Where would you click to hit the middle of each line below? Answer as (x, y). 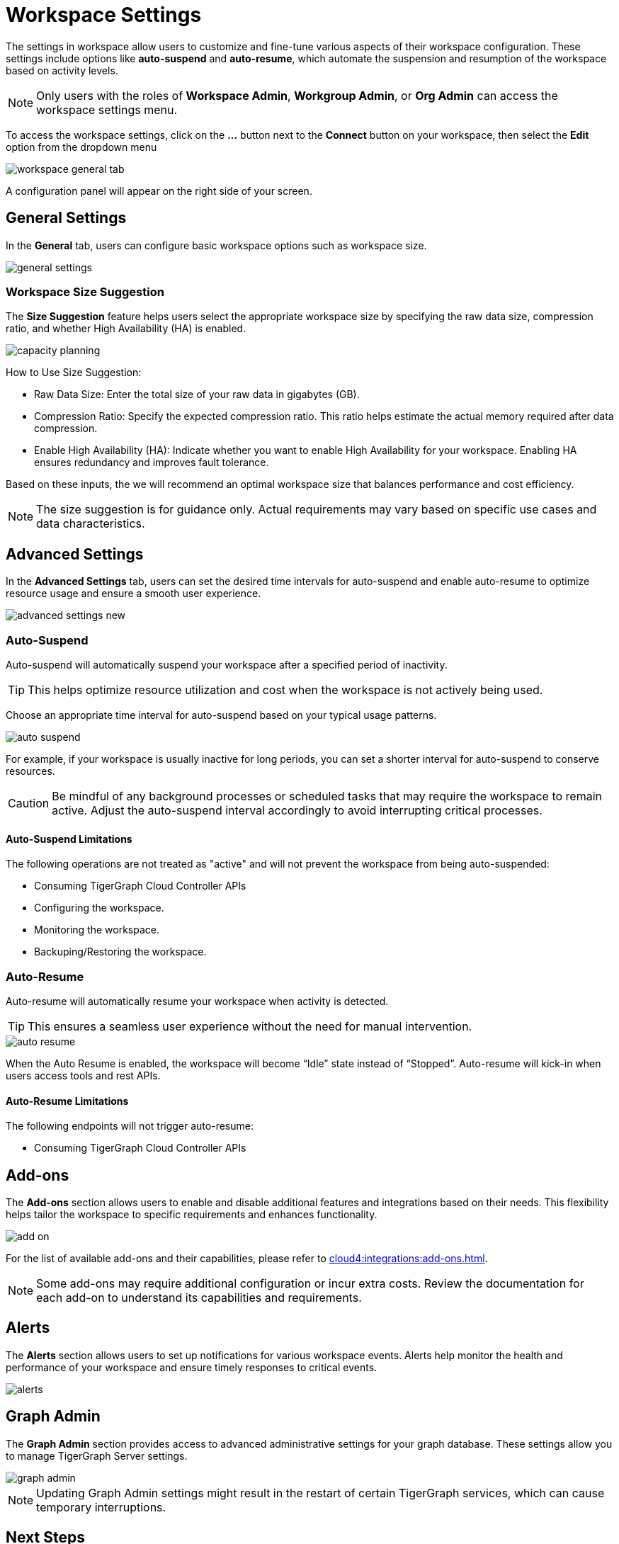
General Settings (66, 218)
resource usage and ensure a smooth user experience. (134, 594)
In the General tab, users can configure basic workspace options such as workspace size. (216, 245)
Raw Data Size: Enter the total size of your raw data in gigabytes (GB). (197, 394)
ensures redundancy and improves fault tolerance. (152, 462)
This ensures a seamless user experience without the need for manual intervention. (250, 1026)
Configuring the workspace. (99, 908)
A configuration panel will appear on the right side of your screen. (159, 191)
